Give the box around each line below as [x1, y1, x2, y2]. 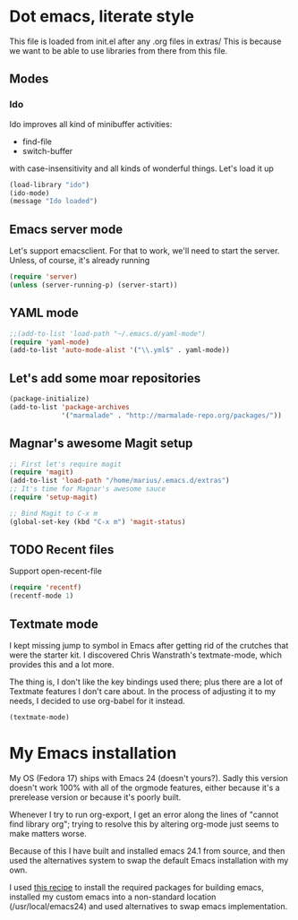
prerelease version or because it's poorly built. [9, 791, 182, 803]
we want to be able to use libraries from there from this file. [9, 45, 228, 56]
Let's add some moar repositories [9, 370, 201, 386]
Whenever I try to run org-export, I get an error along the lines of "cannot [9, 809, 279, 820]
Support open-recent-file [9, 566, 103, 577]
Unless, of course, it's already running [9, 255, 150, 266]
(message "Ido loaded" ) [9, 197, 98, 206]
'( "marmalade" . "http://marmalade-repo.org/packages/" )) [61, 410, 282, 420]
